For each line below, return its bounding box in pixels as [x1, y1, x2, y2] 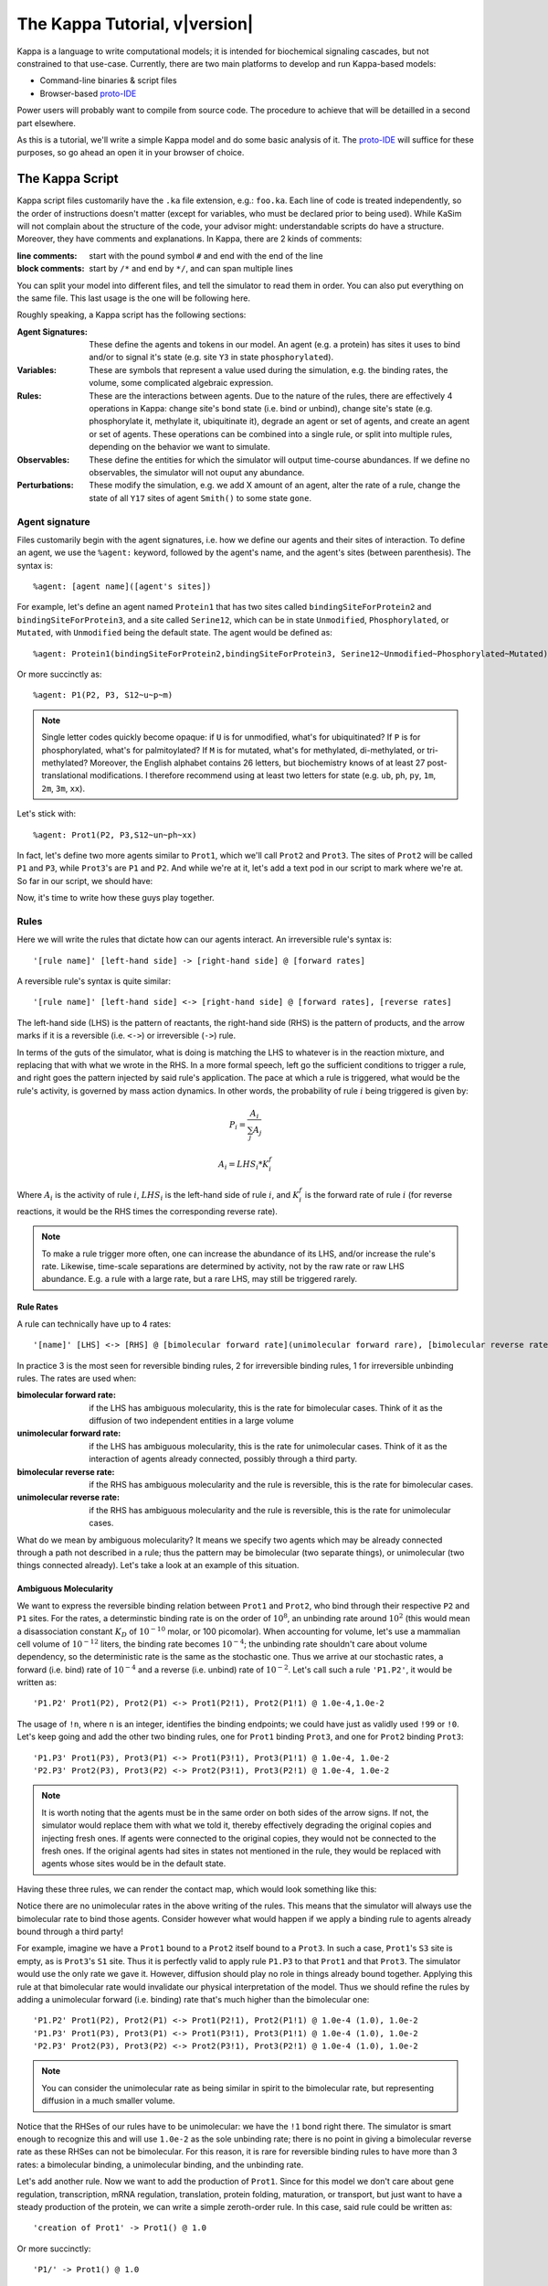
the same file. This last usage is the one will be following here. [16, 293, 251, 304]
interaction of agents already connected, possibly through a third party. [89, 1454, 358, 1465]
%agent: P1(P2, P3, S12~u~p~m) [33, 690, 174, 700]
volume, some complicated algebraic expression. [89, 378, 274, 389]
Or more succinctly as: [16, 668, 102, 680]
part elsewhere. [16, 117, 77, 128]
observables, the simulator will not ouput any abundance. [89, 467, 305, 477]
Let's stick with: [16, 808, 77, 819]
